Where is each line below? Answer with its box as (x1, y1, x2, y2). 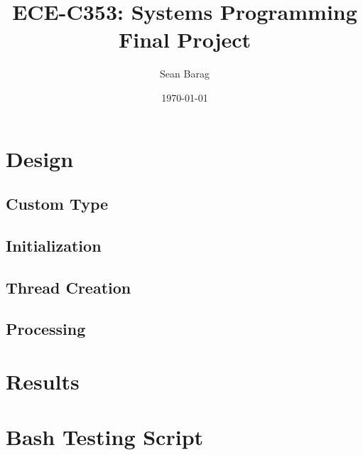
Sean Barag (160, 66, 210, 81)
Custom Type (6, 193, 109, 215)
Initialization (6, 234, 102, 256)
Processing (6, 318, 86, 340)
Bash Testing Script (6, 422, 204, 451)
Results (6, 367, 80, 395)
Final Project (118, 25, 251, 54)
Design (6, 144, 74, 173)
